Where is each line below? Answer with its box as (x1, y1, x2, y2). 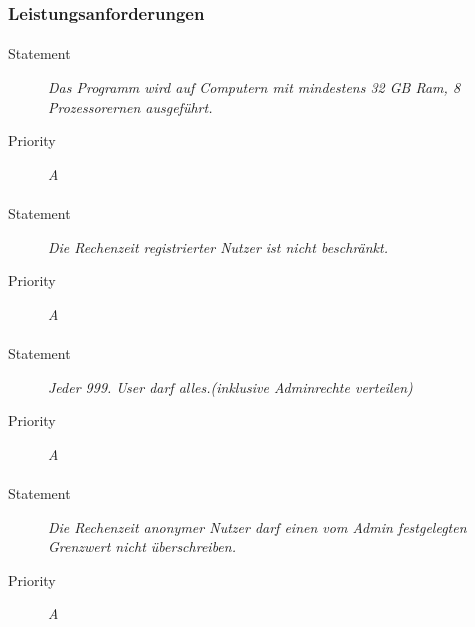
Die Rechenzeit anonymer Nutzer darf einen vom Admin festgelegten (48, 516, 467, 537)
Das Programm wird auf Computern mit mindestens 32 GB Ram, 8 (48, 77, 461, 98)
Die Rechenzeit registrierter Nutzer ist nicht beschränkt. (48, 236, 389, 257)
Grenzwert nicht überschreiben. (48, 536, 236, 557)
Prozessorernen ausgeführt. (48, 96, 213, 117)
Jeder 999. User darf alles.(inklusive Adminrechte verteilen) (48, 376, 413, 397)
